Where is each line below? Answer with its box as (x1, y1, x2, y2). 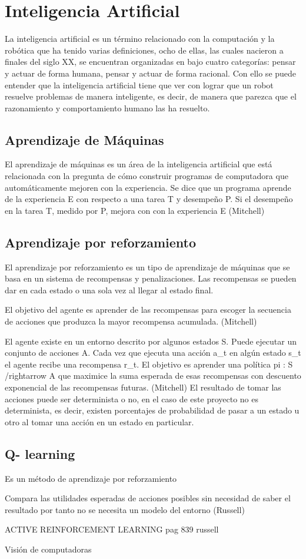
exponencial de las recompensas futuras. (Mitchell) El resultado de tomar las (5, 381, 281, 393)
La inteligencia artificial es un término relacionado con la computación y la (5, 32, 275, 45)
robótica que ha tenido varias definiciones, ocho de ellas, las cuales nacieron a (5, 44, 284, 56)
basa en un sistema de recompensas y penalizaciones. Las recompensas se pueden (5, 272, 297, 285)
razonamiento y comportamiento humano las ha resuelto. (5, 101, 210, 114)
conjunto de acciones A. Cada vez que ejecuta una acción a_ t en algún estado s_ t (5, 346, 301, 359)
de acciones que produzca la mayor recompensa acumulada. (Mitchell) (5, 315, 257, 328)
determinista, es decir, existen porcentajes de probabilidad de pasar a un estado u (5, 404, 300, 416)
